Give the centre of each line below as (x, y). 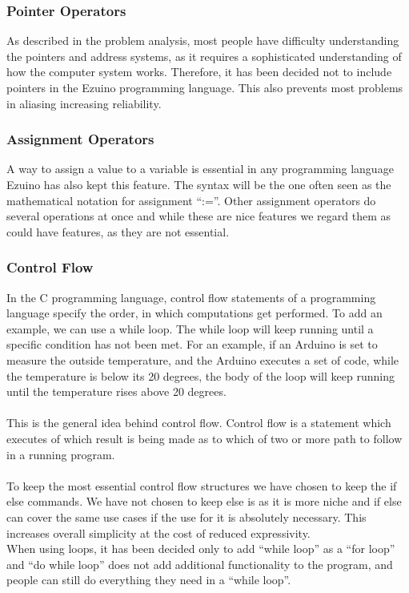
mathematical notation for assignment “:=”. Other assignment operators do (191, 200)
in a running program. (61, 454)
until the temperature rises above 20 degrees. (116, 391)
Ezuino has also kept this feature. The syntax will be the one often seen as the (199, 184)
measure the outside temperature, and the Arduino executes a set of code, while (203, 359)
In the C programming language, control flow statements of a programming (191, 297)
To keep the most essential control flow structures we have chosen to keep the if (202, 485)
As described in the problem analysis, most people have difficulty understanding (203, 40)
